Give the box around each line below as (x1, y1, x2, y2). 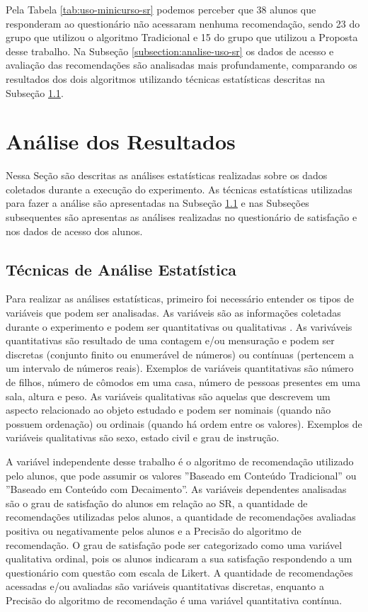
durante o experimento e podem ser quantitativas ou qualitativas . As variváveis (6, 319, 352, 334)
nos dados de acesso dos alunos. (6, 223, 143, 238)
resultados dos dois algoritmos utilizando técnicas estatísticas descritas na (6, 71, 326, 86)
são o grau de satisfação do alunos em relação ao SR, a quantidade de (6, 495, 308, 510)
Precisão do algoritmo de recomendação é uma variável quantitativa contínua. (6, 592, 343, 607)
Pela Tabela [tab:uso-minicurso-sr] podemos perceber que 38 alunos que (6, 2, 316, 16)
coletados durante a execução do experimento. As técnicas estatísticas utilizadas (6, 181, 352, 196)
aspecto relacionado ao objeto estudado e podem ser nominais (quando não (6, 402, 331, 417)
